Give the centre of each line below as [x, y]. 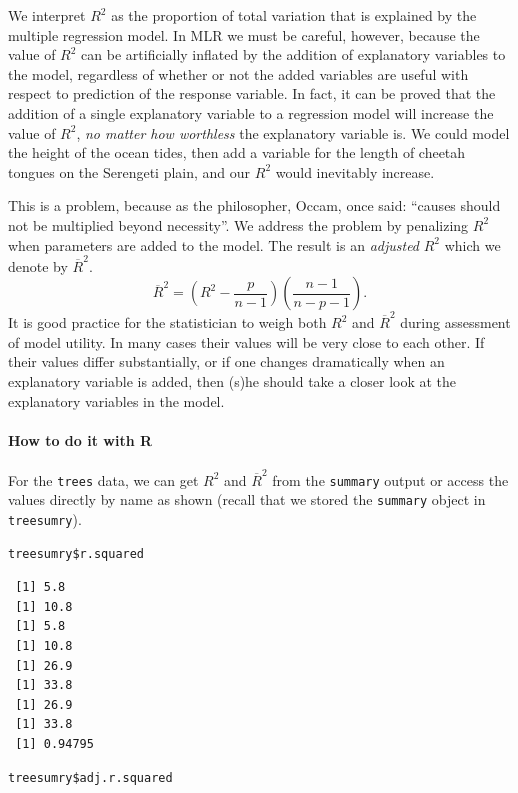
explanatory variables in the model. [116, 400]
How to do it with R [80, 439]
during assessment [455, 322]
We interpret [47, 15]
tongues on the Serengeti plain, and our [129, 171]
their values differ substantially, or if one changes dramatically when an [226, 361]
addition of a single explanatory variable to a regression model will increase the [251, 112]
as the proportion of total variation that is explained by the [294, 15]
